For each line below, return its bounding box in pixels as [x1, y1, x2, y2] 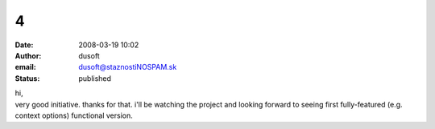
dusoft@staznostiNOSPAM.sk [78, 62, 177, 72]
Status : [14, 73, 40, 83]
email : [14, 62, 36, 72]
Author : [14, 50, 42, 60]
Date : [14, 40, 34, 50]
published [78, 73, 112, 83]
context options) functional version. [14, 111, 133, 120]
